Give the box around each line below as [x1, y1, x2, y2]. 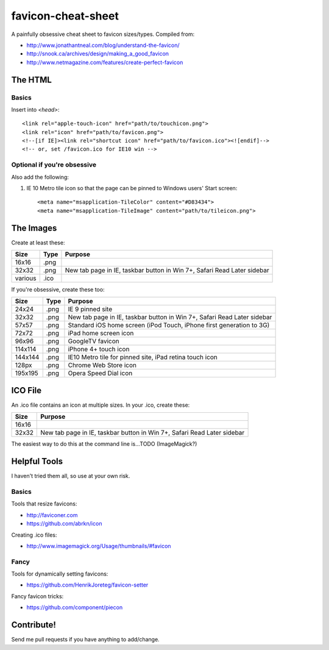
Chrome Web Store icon [68, 361, 137, 370]
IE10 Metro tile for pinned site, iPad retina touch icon [68, 353, 218, 362]
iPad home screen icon [68, 329, 134, 338]
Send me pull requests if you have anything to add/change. [11, 636, 160, 643]
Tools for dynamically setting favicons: [11, 570, 108, 577]
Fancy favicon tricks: [11, 592, 64, 600]
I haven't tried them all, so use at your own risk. [11, 473, 130, 480]
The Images [11, 223, 57, 233]
